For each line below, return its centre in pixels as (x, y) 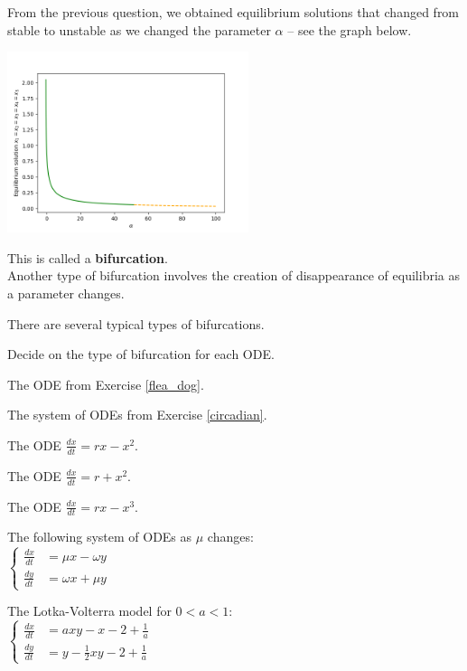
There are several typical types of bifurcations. (136, 323)
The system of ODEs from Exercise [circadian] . (137, 415)
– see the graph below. (350, 29)
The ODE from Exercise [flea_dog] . (106, 384)
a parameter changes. (66, 293)
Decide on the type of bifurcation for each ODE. (141, 354)
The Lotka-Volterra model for (89, 611)
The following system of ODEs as (100, 537)
